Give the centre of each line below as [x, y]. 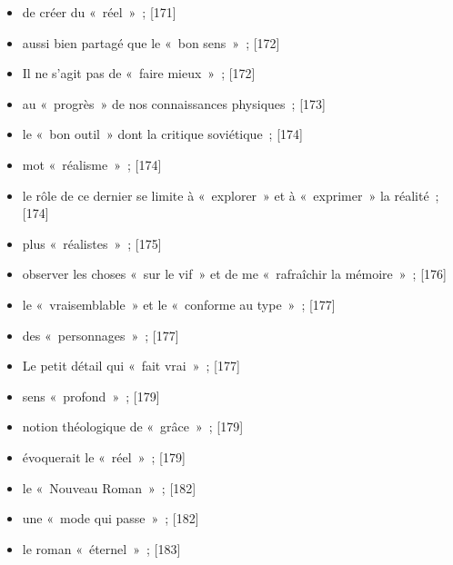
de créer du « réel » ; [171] [99, 12]
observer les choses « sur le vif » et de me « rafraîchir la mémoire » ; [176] [234, 274]
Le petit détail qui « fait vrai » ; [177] [131, 366]
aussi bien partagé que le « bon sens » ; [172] [151, 42]
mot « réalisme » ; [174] [92, 164]
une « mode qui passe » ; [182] [111, 518]
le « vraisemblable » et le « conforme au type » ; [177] [179, 304]
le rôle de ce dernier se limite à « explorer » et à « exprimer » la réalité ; [231, 195]
